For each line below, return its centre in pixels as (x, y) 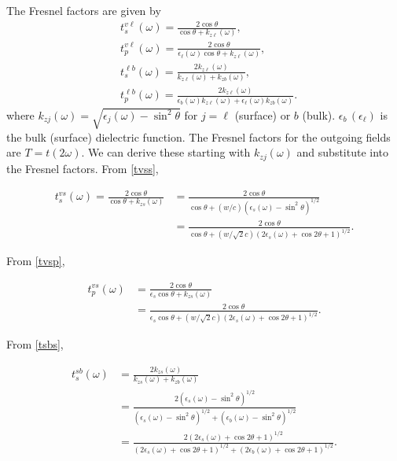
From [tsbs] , (35, 344)
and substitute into (343, 152)
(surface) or (263, 114)
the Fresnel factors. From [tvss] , (83, 168)
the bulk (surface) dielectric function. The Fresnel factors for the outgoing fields (198, 136)
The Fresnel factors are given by (84, 10)
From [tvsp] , (36, 261)
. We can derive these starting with (166, 152)
